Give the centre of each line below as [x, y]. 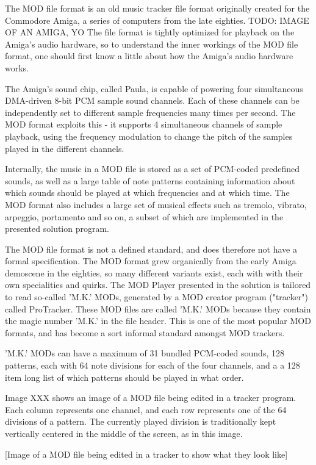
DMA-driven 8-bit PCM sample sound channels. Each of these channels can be [152, 100]
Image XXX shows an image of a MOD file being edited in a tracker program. [151, 398]
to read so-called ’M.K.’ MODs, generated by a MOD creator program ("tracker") [157, 297]
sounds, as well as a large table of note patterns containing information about [150, 180]
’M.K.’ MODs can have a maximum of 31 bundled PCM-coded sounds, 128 [145, 353]
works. [17, 67]
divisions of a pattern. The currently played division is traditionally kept [141, 421]
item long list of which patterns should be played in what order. [124, 377]
